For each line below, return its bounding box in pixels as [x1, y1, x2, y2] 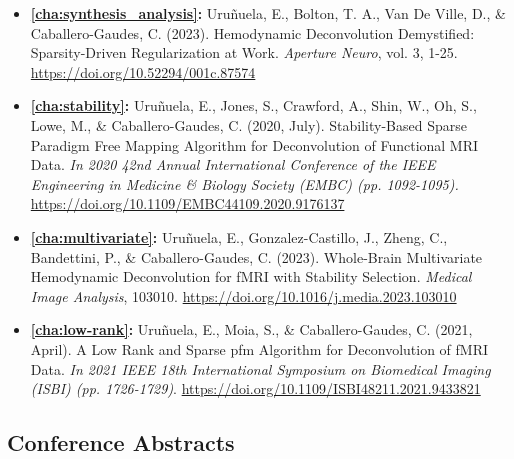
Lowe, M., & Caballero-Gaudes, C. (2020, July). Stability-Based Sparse [30, 114, 467, 135]
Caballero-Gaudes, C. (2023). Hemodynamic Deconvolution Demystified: [30, 22, 475, 43]
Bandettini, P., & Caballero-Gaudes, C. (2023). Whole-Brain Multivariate [30, 246, 483, 267]
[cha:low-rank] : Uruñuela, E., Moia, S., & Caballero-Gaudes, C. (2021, [30, 319, 473, 340]
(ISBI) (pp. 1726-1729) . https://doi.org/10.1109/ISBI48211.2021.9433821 [30, 378, 481, 399]
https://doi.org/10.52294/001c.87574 [30, 61, 256, 82]
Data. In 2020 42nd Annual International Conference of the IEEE [30, 154, 436, 175]
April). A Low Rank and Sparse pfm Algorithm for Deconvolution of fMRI [30, 338, 489, 359]
